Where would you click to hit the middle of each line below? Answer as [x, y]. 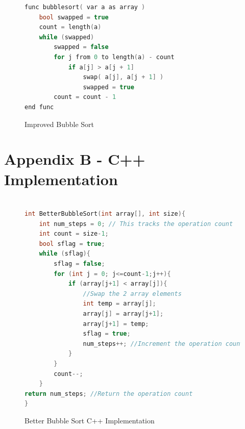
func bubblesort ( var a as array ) [85, 7]
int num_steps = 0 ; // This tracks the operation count [136, 224]
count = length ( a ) [70, 27]
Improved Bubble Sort [59, 124]
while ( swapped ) [67, 37]
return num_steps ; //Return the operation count [109, 394]
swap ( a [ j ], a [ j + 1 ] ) [123, 77]
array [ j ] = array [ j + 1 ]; [123, 313]
